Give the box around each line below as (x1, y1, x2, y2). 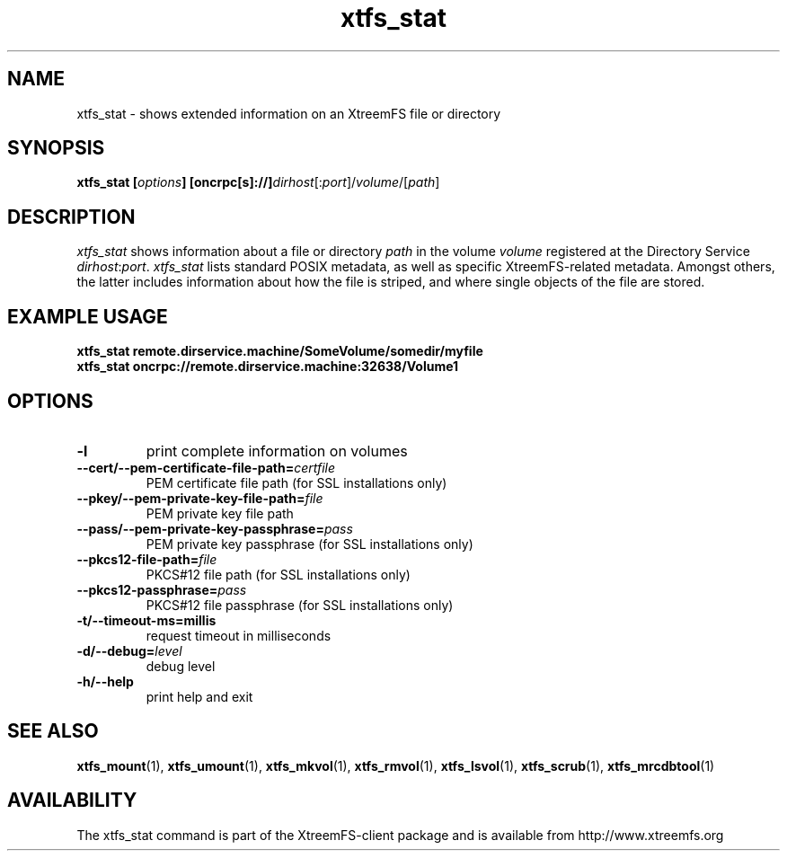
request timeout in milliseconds (146, 627, 332, 643)
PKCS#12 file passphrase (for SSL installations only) (146, 597, 454, 613)
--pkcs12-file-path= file (76, 551, 217, 567)
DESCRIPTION (7, 205, 136, 228)
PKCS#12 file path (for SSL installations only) (146, 566, 411, 582)
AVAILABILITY (7, 789, 137, 812)
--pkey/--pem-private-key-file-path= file (76, 490, 323, 506)
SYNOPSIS (7, 137, 105, 160)
